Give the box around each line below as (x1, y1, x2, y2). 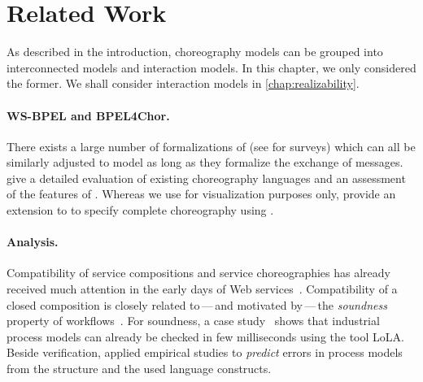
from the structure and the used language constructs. (7, 360, 272, 377)
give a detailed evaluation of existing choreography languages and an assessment (7, 169, 406, 186)
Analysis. (7, 233, 59, 250)
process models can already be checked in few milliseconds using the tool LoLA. (7, 328, 404, 345)
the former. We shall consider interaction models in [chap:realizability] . (7, 75, 360, 92)
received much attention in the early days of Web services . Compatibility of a (7, 280, 398, 297)
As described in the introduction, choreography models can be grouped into (7, 43, 383, 60)
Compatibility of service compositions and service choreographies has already (7, 264, 390, 281)
